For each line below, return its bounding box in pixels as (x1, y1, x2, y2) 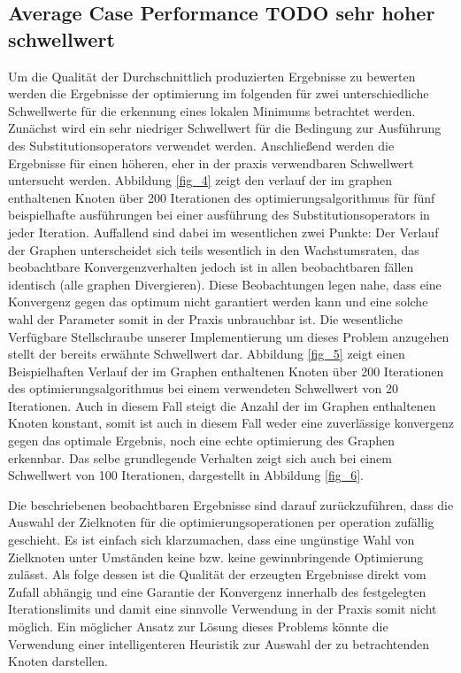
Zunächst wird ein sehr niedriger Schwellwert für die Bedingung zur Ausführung (8, 119, 442, 137)
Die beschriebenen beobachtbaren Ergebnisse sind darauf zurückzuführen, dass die (8, 495, 454, 514)
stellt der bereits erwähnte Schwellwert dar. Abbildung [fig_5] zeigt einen (8, 344, 405, 363)
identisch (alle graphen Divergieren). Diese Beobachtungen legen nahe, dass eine (8, 275, 442, 293)
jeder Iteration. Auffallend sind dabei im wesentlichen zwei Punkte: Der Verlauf (8, 222, 439, 241)
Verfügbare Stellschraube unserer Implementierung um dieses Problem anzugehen (8, 327, 449, 345)
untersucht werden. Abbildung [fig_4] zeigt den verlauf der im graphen (8, 171, 392, 190)
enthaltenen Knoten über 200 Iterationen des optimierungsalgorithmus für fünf (8, 188, 435, 206)
